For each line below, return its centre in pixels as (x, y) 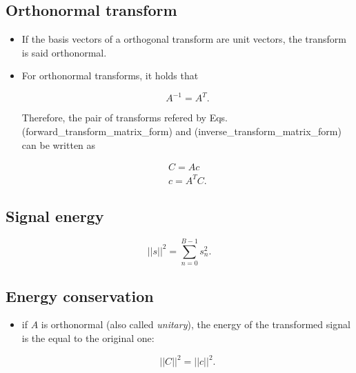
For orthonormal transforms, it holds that (110, 75)
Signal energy (55, 216)
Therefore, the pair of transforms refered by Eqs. (125, 118)
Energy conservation (80, 295)
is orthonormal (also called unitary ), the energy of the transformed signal (196, 324)
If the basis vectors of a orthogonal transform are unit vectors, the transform (184, 39)
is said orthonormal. (64, 52)
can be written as (59, 144)
